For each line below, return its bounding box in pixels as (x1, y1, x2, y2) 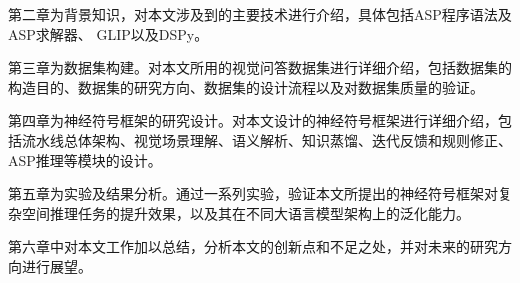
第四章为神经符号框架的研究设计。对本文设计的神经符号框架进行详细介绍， (8, 110, 498, 131)
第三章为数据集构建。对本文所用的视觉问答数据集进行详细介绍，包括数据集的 (8, 57, 512, 78)
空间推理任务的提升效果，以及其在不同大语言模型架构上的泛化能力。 (21, 202, 470, 223)
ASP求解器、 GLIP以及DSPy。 (8, 23, 209, 44)
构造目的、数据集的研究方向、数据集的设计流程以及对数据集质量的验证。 (8, 76, 484, 97)
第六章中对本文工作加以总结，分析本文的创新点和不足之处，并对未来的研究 (8, 236, 498, 257)
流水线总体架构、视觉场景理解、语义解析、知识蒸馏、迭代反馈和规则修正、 (21, 129, 512, 150)
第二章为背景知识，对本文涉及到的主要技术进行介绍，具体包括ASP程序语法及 (8, 4, 512, 24)
